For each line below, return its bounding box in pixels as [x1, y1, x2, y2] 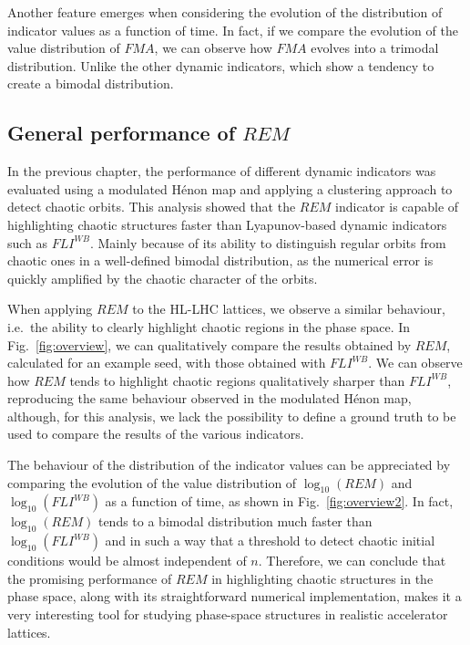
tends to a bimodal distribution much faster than [97, 512, 373, 531]
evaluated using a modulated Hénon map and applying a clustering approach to [7, 179, 453, 198]
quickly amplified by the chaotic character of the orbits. [7, 268, 318, 287]
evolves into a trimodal [311, 38, 439, 57]
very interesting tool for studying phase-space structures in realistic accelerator [7, 605, 448, 624]
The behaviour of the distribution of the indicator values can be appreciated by [7, 455, 451, 474]
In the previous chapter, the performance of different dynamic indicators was [7, 161, 436, 181]
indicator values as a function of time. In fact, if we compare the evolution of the [7, 20, 458, 39]
